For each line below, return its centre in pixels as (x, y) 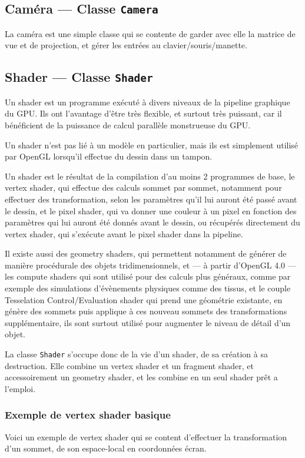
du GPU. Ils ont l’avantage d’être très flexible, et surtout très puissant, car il (143, 113)
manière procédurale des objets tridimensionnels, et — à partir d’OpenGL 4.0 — (150, 265)
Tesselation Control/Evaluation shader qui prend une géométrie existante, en (144, 299)
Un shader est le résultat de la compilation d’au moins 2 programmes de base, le (150, 176)
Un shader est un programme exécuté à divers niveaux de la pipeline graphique (147, 102)
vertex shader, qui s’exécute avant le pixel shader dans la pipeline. (124, 233)
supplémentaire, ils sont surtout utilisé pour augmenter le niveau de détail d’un (148, 322)
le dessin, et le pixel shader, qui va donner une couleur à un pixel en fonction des (151, 210)
